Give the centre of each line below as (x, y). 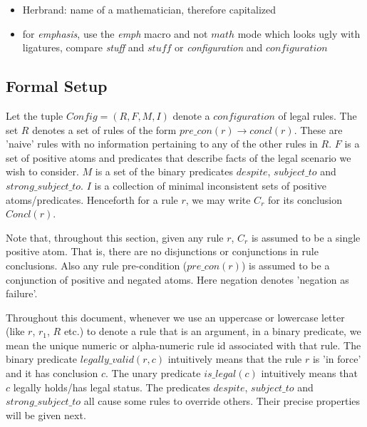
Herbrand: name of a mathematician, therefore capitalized (149, 9)
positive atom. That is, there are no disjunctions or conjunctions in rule (162, 251)
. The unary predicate (153, 373)
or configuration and (219, 47)
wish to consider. (42, 171)
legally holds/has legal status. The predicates (112, 387)
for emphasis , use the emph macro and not (115, 33)
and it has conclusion (52, 373)
